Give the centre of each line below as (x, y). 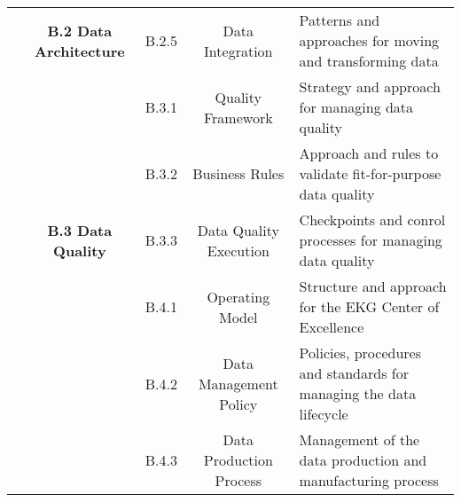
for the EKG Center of (369, 306)
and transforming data (369, 61)
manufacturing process (369, 480)
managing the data (358, 393)
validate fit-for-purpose (370, 173)
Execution (238, 250)
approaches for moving (369, 40)
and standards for (354, 373)
